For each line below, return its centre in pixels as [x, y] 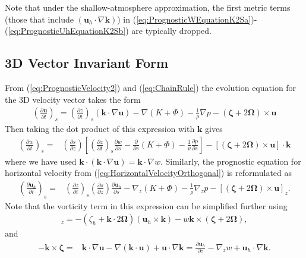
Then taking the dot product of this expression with [100, 128]
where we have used [41, 161]
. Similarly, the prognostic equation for [231, 161]
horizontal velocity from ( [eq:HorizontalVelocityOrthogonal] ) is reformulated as [149, 173]
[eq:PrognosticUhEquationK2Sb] [67, 31]
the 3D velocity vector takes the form [73, 99]
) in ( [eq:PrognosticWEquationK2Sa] [184, 19]
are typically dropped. [171, 31]
